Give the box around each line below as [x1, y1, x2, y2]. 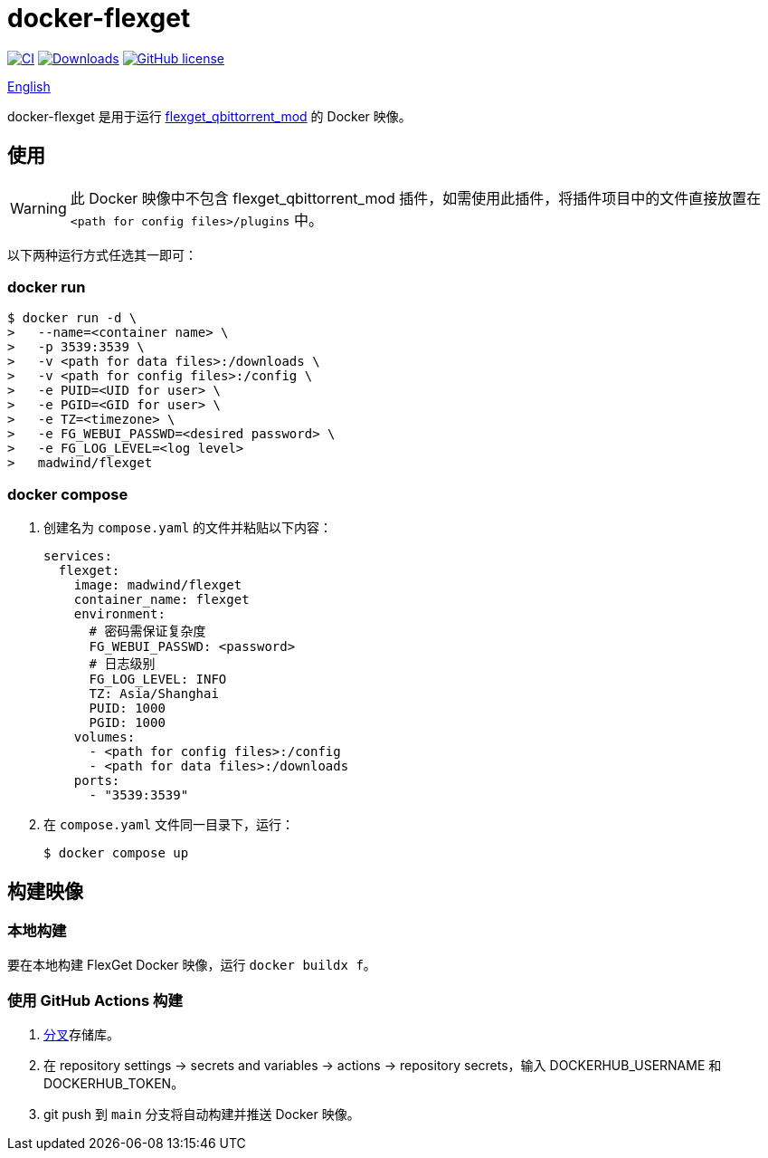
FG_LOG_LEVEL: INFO [89, 672, 227, 687]
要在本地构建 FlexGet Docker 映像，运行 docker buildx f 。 [7, 957, 376, 973]
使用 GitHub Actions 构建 [7, 991, 183, 1010]
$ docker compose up [43, 846, 189, 861]
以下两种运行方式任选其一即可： [7, 246, 197, 263]
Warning [10, 198, 67, 217]
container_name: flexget [73, 592, 250, 608]
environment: [73, 607, 166, 622]
